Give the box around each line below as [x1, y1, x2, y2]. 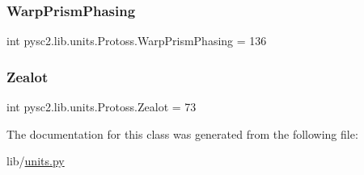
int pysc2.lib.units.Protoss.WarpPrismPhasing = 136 [6, 32, 267, 49]
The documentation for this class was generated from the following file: [6, 125, 358, 142]
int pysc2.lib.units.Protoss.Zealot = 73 [6, 98, 197, 115]
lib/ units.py [6, 152, 65, 169]
